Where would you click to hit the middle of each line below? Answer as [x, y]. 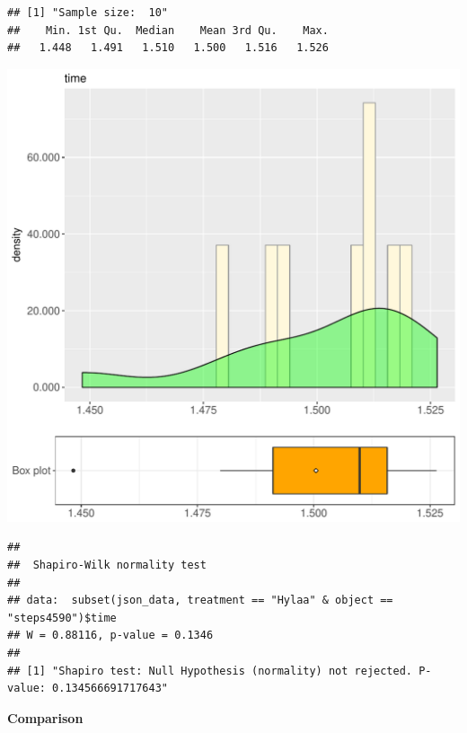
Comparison [45, 717]
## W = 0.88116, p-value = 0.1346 [110, 636]
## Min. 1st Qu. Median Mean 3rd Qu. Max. [168, 30]
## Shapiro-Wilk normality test [107, 565]
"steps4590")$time [62, 618]
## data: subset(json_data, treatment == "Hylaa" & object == [200, 601]
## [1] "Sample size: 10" [88, 13]
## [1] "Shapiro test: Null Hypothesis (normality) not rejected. [210, 671]
